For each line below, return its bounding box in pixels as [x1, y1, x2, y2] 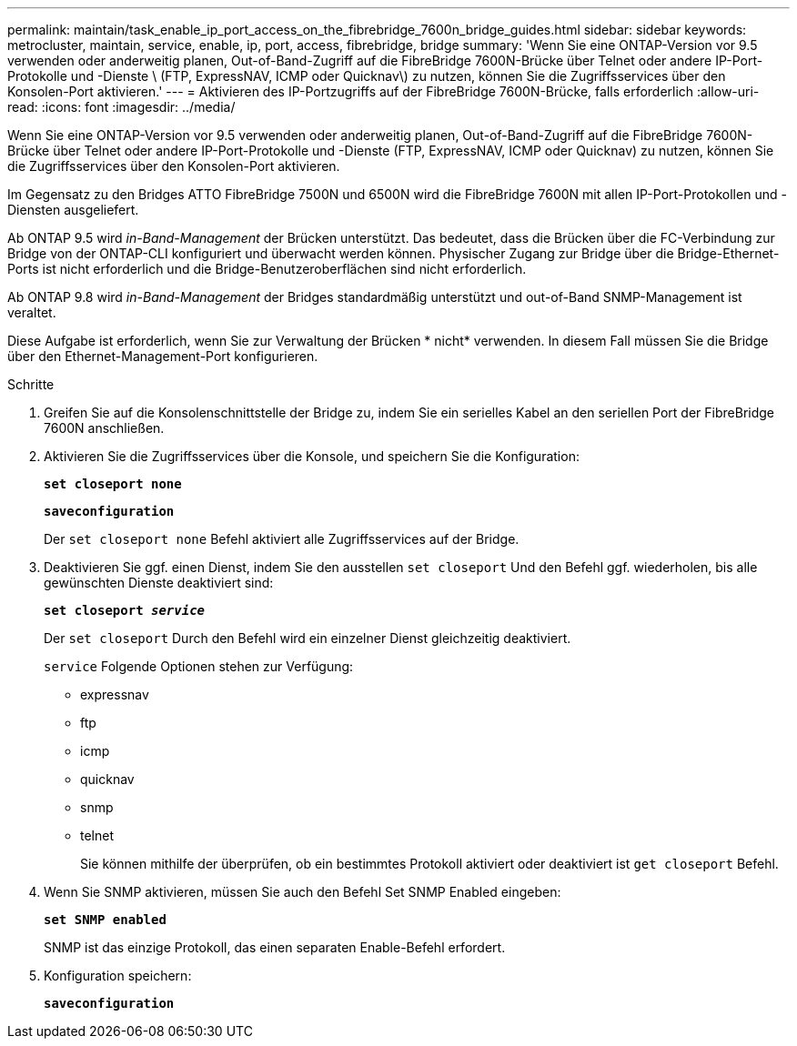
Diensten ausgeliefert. [7, 202, 139, 217]
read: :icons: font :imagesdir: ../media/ [7, 99, 236, 115]
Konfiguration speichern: [44, 968, 192, 983]
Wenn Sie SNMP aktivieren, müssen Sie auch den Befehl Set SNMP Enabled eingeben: [44, 884, 561, 900]
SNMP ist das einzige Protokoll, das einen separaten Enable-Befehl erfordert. [44, 940, 506, 955]
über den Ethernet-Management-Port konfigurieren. [7, 348, 318, 364]
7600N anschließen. [44, 420, 165, 436]
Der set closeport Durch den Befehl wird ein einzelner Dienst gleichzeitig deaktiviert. [44, 630, 571, 646]
